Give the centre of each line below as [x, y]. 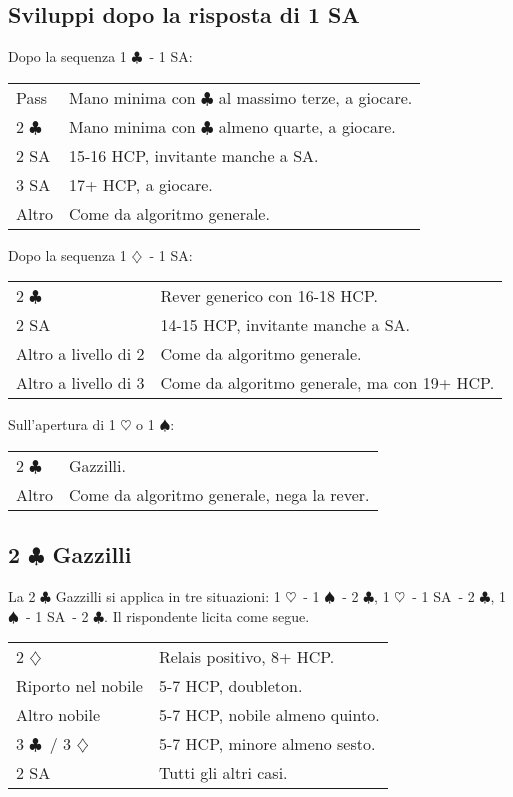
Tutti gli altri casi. [223, 773]
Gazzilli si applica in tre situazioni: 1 [168, 596]
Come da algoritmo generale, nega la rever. [219, 494]
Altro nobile [58, 715]
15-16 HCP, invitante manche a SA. [193, 155]
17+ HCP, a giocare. [140, 184]
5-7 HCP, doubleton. [230, 686]
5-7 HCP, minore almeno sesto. [267, 744]
